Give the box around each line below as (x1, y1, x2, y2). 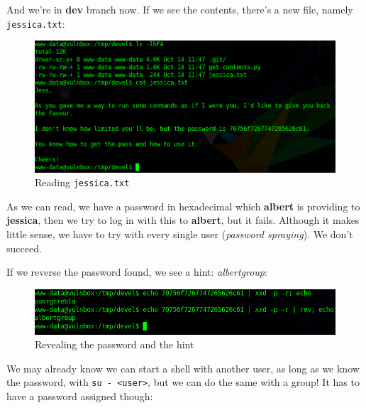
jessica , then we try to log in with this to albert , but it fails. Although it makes (6, 213, 360, 227)
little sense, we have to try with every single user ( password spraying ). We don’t (6, 226, 353, 241)
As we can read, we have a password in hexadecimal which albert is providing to (6, 198, 360, 213)
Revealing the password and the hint (35, 337, 194, 352)
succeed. (6, 240, 42, 255)
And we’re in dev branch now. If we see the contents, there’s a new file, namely (6, 2, 353, 16)
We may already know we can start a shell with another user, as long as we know (6, 360, 360, 375)
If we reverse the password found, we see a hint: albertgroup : (6, 264, 267, 279)
